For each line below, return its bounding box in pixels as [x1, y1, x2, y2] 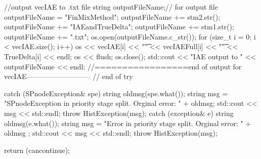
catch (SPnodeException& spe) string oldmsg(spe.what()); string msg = [4, 88, 228, 98]
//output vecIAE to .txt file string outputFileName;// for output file [4, 2, 218, 12]
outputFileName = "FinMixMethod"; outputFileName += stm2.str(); [4, 11, 221, 22]
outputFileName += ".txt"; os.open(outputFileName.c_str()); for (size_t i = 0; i [4, 31, 256, 42]
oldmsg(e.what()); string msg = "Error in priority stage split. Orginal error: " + [4, 117, 251, 128]
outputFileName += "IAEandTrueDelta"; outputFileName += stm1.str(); [4, 21, 234, 32]
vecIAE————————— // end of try [4, 71, 133, 82]
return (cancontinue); [4, 144, 70, 155]
